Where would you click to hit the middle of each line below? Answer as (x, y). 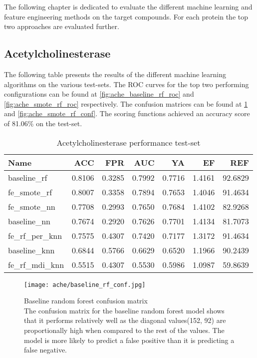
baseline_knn (31, 250)
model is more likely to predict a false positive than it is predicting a (129, 340)
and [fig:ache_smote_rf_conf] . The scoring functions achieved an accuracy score (127, 113)
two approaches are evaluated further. (62, 26)
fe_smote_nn (32, 206)
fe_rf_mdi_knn (36, 264)
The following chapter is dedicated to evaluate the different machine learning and (128, 7)
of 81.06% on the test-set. (43, 123)
